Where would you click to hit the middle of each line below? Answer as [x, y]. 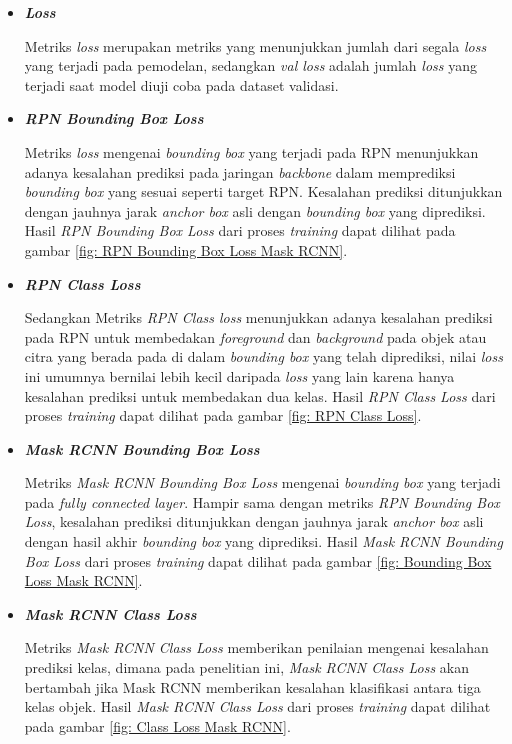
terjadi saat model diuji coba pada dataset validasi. [181, 84]
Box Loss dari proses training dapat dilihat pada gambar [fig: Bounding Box [258, 560]
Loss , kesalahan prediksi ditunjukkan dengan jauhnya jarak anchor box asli [254, 521]
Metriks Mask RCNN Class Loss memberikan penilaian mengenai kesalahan [256, 647]
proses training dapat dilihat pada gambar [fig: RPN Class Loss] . [223, 415]
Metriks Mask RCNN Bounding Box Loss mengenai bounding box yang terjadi [262, 482]
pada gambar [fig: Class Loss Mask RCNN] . [157, 725]
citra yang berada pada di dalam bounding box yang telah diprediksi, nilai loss [263, 356]
